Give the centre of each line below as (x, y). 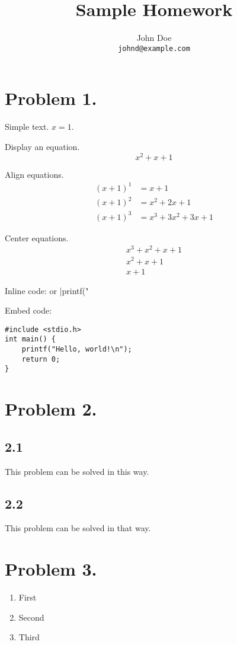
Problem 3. (51, 569)
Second (31, 617)
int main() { (30, 339)
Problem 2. (51, 409)
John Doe (154, 38)
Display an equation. (42, 146)
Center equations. (37, 237)
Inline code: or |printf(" (47, 290)
